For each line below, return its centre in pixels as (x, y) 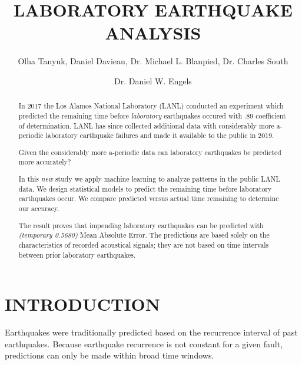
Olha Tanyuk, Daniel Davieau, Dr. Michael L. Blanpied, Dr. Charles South (153, 61)
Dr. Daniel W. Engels (153, 80)
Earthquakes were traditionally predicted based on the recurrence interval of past (151, 332)
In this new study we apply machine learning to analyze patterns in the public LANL (149, 179)
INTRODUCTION (83, 304)
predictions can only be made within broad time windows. (109, 355)
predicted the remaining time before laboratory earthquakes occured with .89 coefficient (152, 115)
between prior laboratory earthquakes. (77, 254)
